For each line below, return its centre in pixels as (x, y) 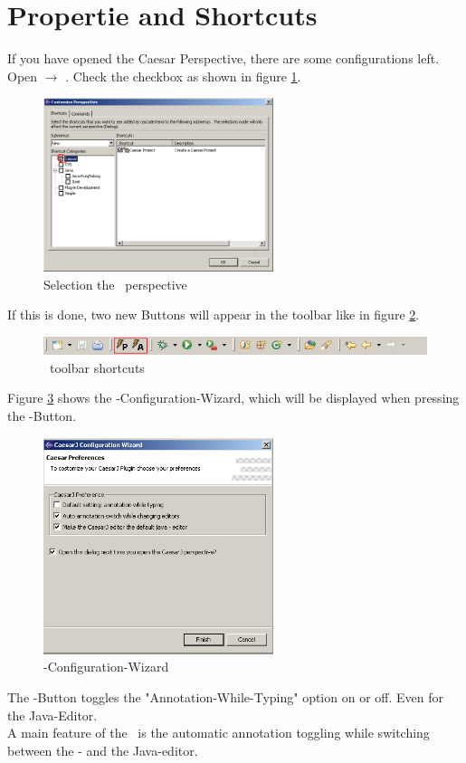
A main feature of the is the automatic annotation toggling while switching (219, 733)
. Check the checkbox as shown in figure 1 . (183, 76)
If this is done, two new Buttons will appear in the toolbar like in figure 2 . (214, 315)
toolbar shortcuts (97, 367)
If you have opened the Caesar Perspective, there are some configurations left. (223, 58)
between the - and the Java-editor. (103, 750)
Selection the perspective (115, 284)
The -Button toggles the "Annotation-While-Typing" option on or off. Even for (225, 696)
